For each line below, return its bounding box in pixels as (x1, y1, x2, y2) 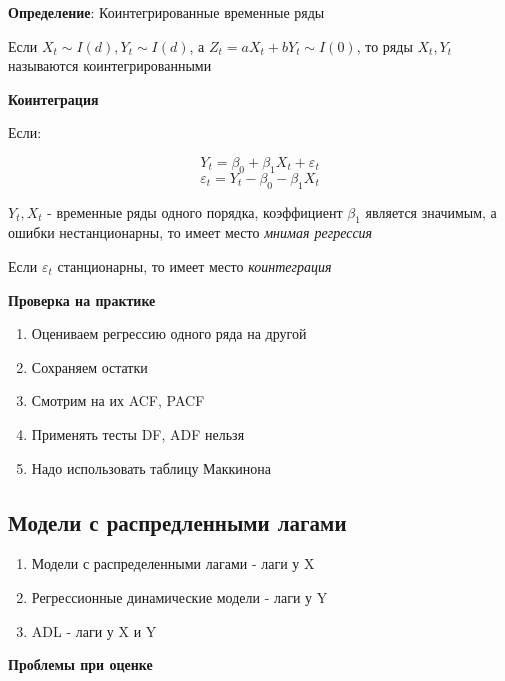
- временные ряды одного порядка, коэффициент (47, 201, 343, 222)
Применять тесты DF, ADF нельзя (31, 423, 245, 444)
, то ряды (356, 35, 413, 56)
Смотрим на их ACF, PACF (31, 390, 205, 411)
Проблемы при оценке (8, 654, 153, 675)
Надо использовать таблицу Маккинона (31, 457, 272, 478)
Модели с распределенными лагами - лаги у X (31, 553, 315, 574)
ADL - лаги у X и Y (31, 620, 157, 641)
